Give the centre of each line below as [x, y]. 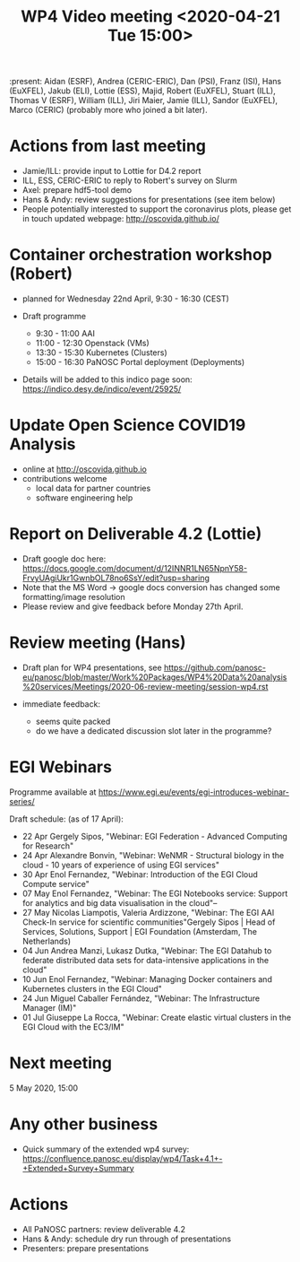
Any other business [84, 1124]
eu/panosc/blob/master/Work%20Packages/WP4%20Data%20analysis [154, 677]
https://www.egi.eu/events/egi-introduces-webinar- [193, 792]
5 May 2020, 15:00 [44, 1088]
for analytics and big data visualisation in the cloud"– [120, 902]
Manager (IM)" [49, 1007]
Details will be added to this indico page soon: [107, 379]
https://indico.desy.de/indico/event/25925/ [102, 389]
